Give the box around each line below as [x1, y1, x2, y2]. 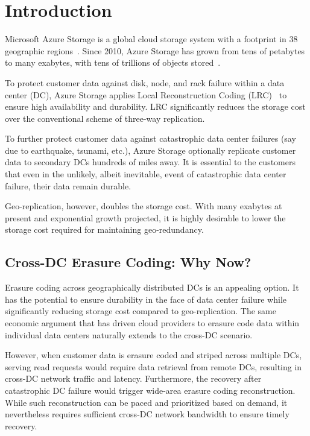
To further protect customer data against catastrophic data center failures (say [5, 132, 296, 145]
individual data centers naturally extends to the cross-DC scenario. [5, 328, 253, 341]
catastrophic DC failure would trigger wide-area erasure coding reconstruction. [5, 384, 296, 396]
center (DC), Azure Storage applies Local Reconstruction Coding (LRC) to [5, 88, 287, 101]
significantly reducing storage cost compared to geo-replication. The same [5, 305, 276, 317]
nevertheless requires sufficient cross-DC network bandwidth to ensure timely [5, 408, 289, 420]
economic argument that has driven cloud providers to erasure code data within [5, 317, 300, 329]
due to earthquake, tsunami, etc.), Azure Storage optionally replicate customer [5, 144, 296, 156]
